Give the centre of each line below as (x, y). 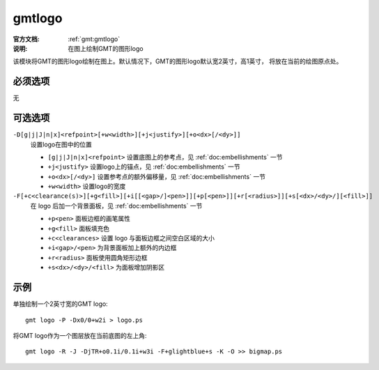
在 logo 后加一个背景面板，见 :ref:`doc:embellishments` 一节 (116, 206)
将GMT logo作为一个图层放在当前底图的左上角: (80, 335)
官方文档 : (26, 39)
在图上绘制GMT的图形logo (106, 48)
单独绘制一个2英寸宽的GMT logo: (60, 304)
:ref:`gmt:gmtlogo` (94, 39)
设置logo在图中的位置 (61, 144)
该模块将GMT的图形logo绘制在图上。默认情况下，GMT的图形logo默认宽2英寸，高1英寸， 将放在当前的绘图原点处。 (178, 61)
